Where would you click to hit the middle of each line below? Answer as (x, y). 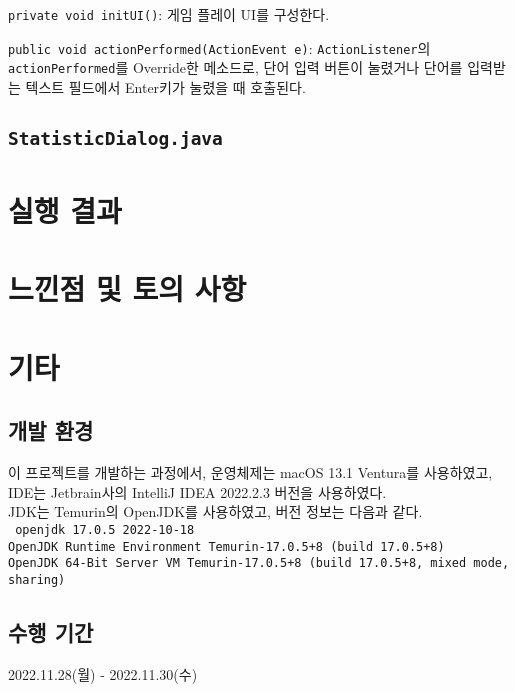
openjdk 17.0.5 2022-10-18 (105, 530)
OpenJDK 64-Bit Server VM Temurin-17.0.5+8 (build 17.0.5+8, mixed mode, (259, 563)
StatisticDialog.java (115, 138)
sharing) (37, 580)
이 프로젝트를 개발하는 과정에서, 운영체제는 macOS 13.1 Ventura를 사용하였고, (250, 472)
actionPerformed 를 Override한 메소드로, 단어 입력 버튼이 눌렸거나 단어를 (235, 67)
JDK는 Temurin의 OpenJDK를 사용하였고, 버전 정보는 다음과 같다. (215, 511)
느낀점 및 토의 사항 (127, 288)
